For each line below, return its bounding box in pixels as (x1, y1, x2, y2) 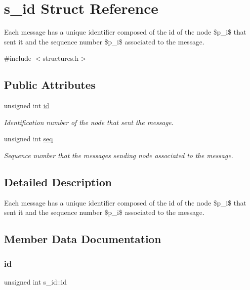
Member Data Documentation (4, 231, 162, 247)
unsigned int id (4, 100, 49, 111)
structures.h (42, 53, 79, 63)
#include (4, 53, 32, 63)
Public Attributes (4, 77, 96, 92)
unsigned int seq (4, 133, 53, 144)
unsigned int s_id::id (4, 276, 67, 287)
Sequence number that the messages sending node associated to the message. (4, 150, 233, 160)
